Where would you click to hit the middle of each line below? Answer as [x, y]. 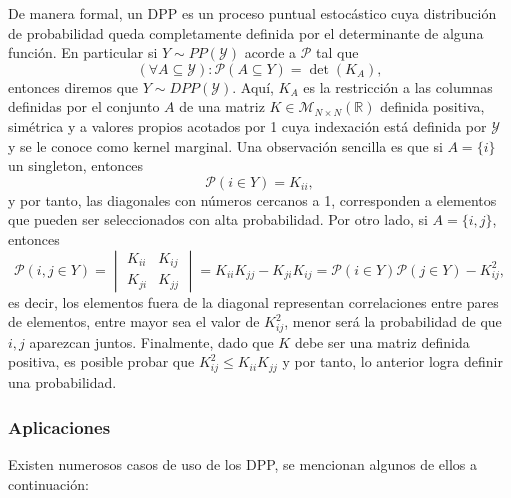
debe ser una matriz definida [382, 341]
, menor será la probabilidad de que [393, 321]
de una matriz [222, 106]
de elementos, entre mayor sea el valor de [134, 321]
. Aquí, [253, 86]
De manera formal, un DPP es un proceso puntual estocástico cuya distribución [252, 13]
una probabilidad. [62, 382]
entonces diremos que [73, 86]
